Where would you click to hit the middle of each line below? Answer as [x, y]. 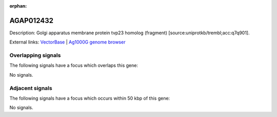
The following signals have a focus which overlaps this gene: [74, 65]
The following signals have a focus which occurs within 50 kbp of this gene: [90, 98]
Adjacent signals [31, 88]
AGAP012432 [32, 20]
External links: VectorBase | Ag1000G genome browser [67, 42]
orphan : [18, 6]
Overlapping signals [35, 55]
